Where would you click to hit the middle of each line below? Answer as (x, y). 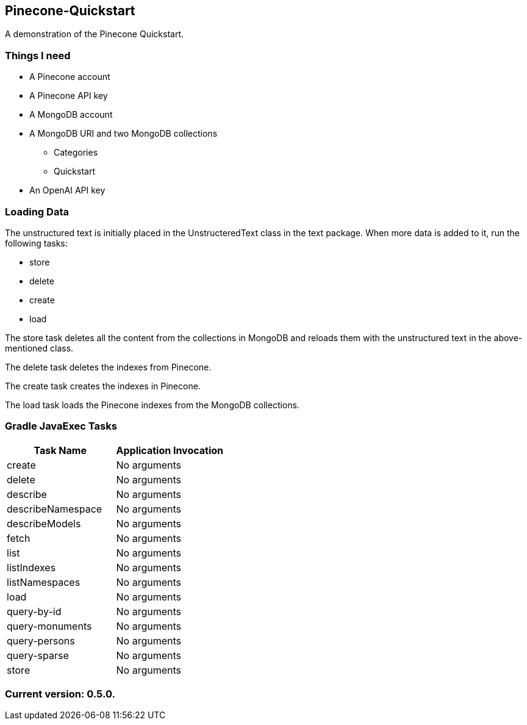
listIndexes (31, 567)
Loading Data (37, 211)
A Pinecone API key (69, 96)
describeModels (44, 523)
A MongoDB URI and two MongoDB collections (124, 134)
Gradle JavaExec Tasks (61, 426)
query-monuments (49, 626)
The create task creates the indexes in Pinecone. (103, 386)
